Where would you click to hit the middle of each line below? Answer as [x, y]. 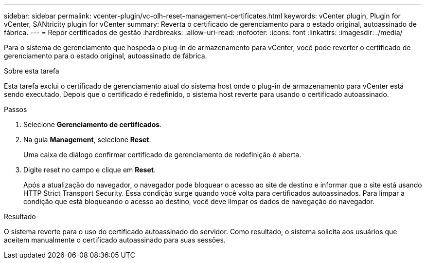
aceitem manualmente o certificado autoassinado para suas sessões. [115, 240]
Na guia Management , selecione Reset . [87, 140]
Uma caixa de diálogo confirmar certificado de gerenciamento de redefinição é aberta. [162, 155]
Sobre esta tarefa [32, 71]
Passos [16, 109]
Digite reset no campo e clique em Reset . [89, 170]
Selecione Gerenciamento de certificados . [93, 124]
